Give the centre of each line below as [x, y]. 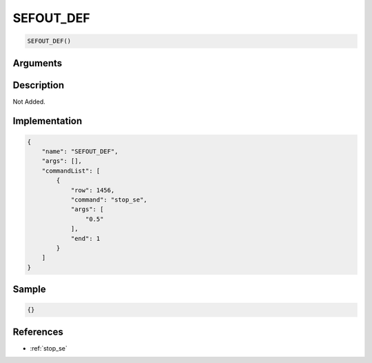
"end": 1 [85, 238]
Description [39, 85]
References [38, 332]
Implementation [48, 121]
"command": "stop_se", [109, 200]
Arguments [38, 63]
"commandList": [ [71, 170]
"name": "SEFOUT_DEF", [80, 151]
